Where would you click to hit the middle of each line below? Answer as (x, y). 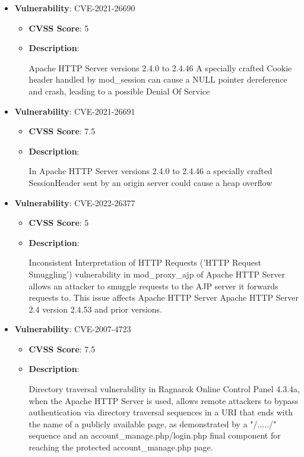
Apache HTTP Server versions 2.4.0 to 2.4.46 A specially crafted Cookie (160, 67)
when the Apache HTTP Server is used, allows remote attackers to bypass (164, 400)
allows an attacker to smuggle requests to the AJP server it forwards (153, 286)
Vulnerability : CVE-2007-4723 (73, 329)
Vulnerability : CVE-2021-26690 (75, 8)
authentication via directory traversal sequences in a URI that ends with (161, 412)
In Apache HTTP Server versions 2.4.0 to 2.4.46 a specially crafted (151, 171)
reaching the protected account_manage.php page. (121, 447)
